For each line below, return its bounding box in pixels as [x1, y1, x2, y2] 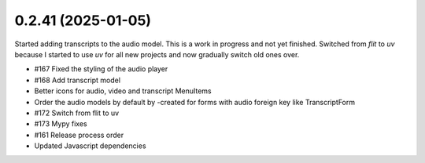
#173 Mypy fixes [34, 119, 87, 129]
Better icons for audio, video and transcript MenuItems [34, 86, 212, 96]
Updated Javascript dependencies [34, 141, 146, 150]
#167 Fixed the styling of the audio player [34, 64, 168, 74]
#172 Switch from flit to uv [34, 108, 120, 118]
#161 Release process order [34, 130, 124, 139]
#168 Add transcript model [34, 75, 121, 85]
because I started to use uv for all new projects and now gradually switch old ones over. [14, 49, 300, 59]
